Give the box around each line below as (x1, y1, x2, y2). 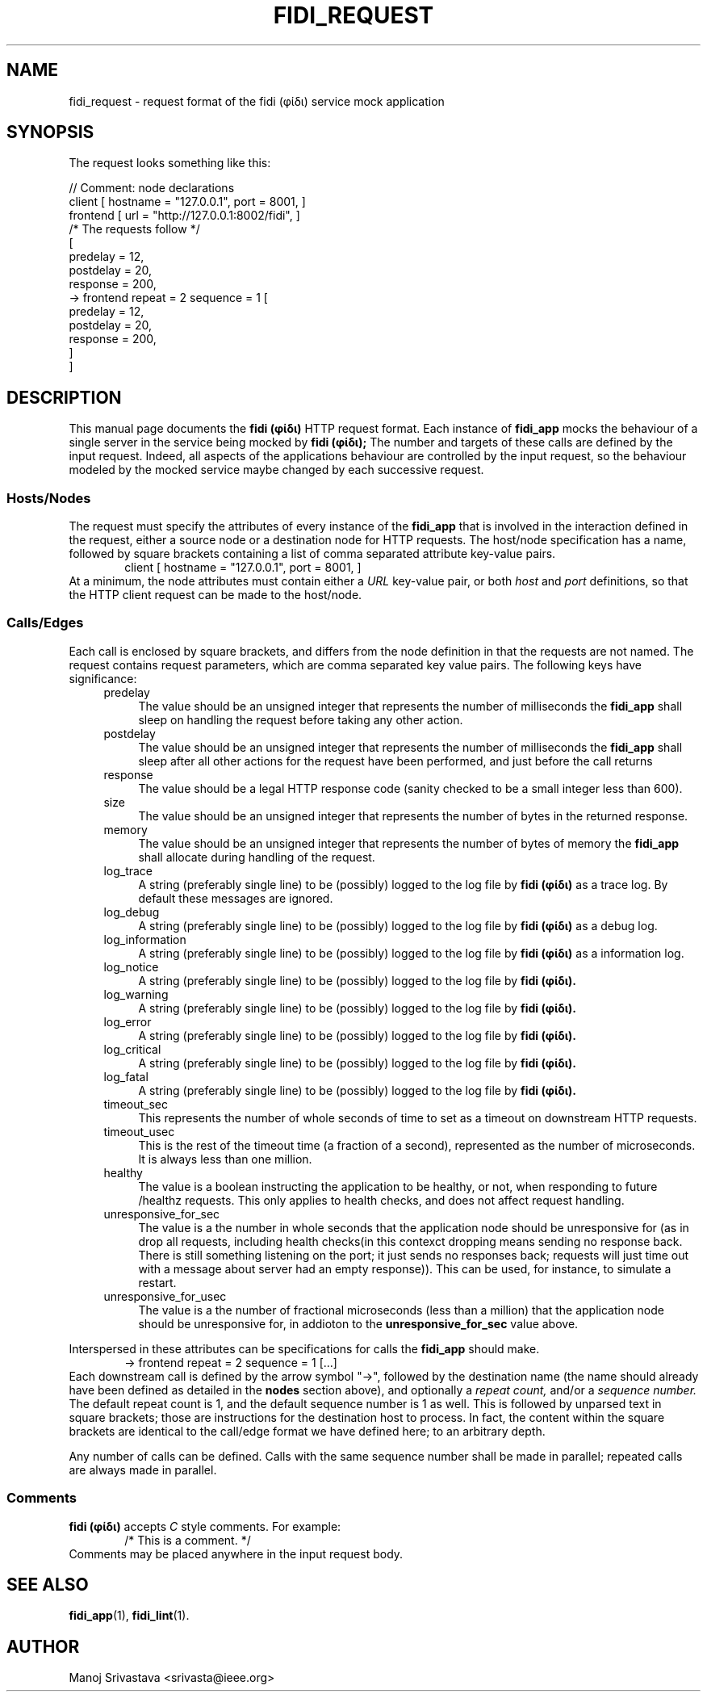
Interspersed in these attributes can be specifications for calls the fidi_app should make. (69, 1341, 540, 1356)
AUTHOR (6, 1636, 80, 1657)
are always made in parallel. (69, 1462, 217, 1477)
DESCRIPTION (6, 387, 122, 408)
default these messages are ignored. (138, 891, 333, 905)
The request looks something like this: (69, 156, 271, 170)
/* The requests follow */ (69, 222, 200, 237)
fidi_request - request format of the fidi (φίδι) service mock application (69, 94, 445, 108)
